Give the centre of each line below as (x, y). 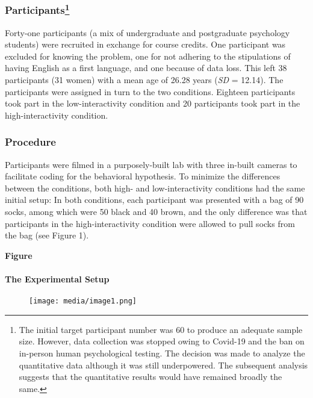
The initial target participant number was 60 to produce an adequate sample (161, 329)
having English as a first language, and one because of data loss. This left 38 (146, 68)
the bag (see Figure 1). (47, 235)
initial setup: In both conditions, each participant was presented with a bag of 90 (154, 200)
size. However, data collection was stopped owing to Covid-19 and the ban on (162, 341)
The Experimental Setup (57, 278)
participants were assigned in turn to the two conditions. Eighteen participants (150, 91)
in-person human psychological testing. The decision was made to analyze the (162, 353)
